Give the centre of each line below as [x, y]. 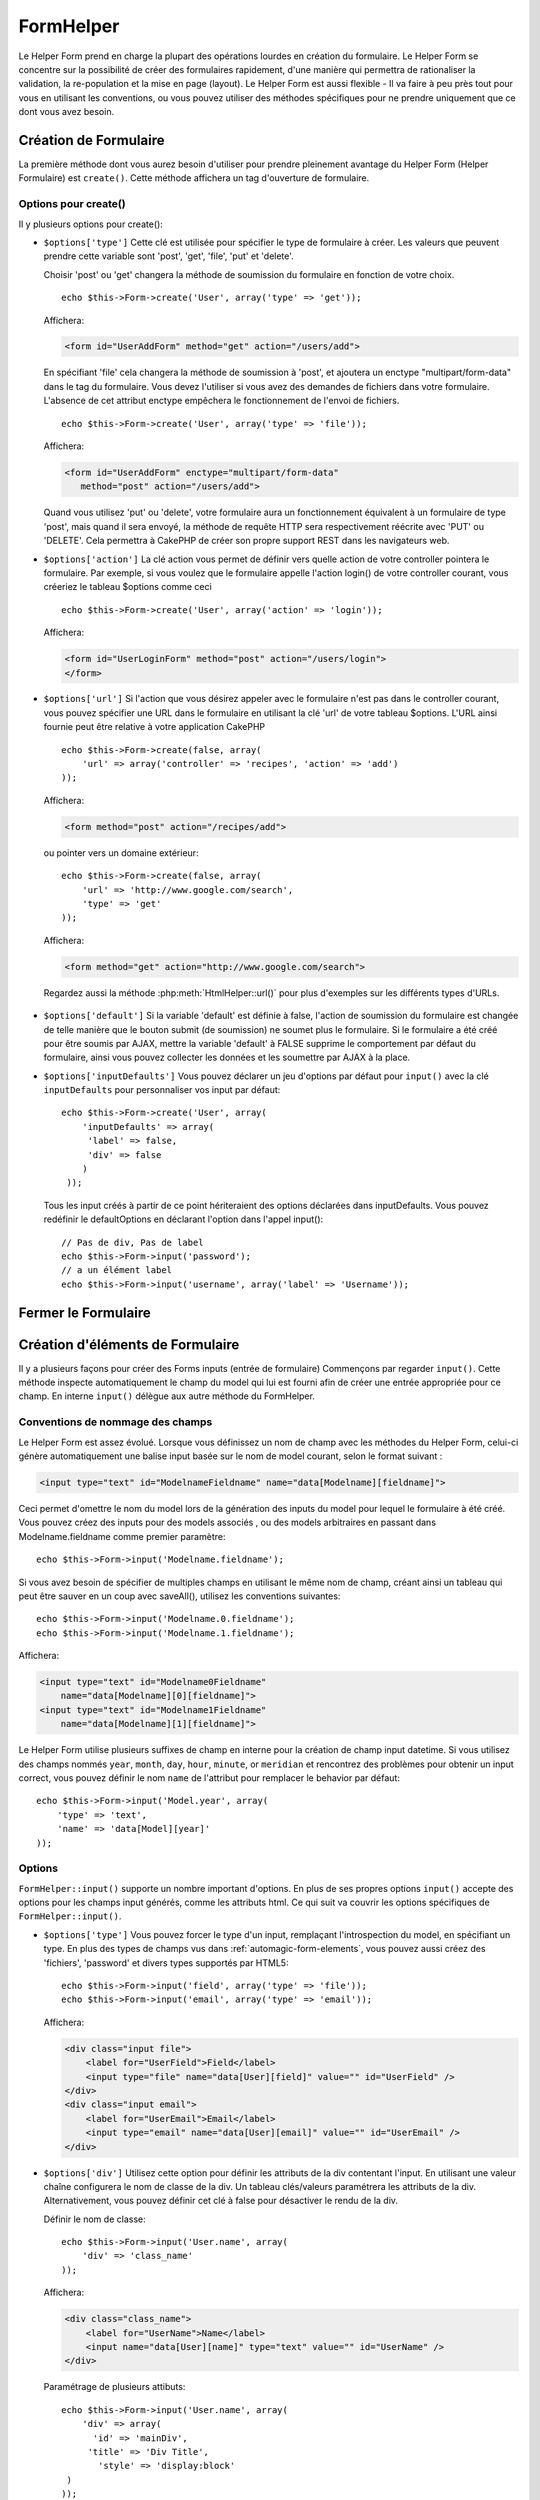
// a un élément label [117, 1270]
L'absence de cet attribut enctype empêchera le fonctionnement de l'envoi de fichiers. [221, 401]
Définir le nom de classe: [94, 2219]
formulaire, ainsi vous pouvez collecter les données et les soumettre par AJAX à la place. [227, 1057]
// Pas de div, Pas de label [132, 1242]
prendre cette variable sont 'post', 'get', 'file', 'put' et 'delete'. [168, 256]
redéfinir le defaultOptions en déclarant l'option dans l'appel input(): [183, 1219]
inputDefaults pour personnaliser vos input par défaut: [162, 1090]
